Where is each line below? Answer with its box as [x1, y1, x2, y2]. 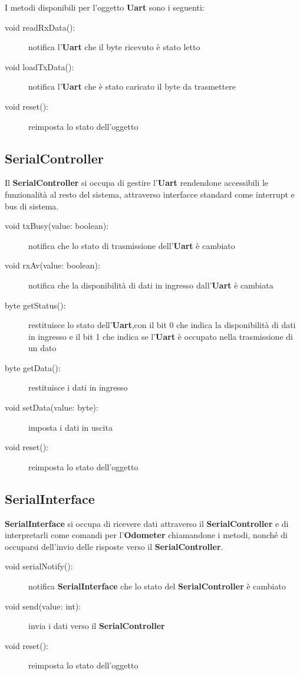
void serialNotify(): [5, 560, 73, 572]
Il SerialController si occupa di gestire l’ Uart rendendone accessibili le [5, 176, 269, 189]
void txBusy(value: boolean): [5, 219, 109, 232]
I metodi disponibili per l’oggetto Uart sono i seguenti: [5, 1, 205, 13]
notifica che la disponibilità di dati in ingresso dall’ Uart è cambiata [28, 278, 273, 291]
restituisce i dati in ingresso [28, 381, 128, 394]
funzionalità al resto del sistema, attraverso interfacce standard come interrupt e [5, 188, 295, 200]
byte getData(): [5, 361, 61, 373]
